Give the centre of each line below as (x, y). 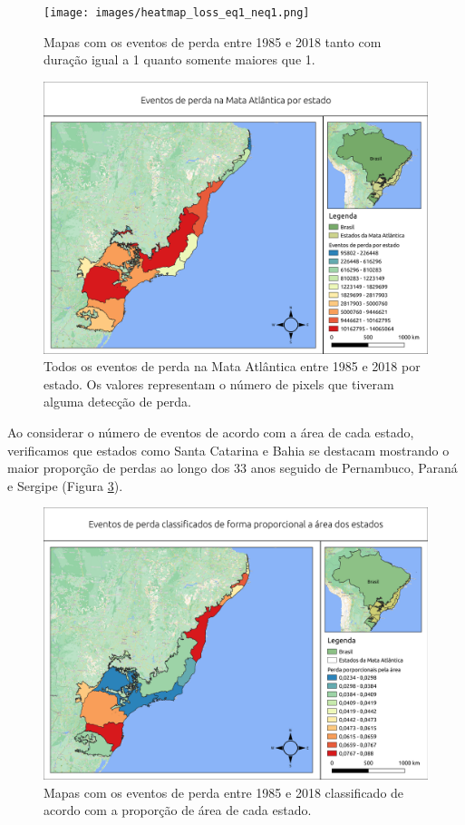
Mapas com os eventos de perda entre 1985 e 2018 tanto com (213, 41)
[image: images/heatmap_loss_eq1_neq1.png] (177, 13)
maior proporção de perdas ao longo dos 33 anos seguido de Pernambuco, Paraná (232, 468)
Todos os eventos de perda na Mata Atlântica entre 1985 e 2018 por (232, 366)
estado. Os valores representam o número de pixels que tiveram (219, 383)
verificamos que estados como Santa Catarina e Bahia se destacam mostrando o (228, 450)
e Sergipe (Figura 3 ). (65, 485)
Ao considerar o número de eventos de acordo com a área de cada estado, (211, 432)
